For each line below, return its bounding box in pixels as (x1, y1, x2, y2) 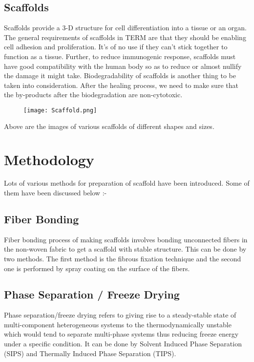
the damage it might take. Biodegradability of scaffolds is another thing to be (4, 70, 236, 81)
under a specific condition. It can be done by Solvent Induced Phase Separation (4, 339, 242, 349)
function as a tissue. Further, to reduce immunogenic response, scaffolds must (4, 51, 236, 61)
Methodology (4, 149, 94, 170)
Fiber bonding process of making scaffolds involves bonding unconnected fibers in (4, 234, 248, 244)
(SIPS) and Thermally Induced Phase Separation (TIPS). (4, 348, 176, 358)
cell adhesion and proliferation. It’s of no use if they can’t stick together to (4, 42, 228, 52)
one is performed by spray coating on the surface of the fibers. (4, 263, 190, 273)
